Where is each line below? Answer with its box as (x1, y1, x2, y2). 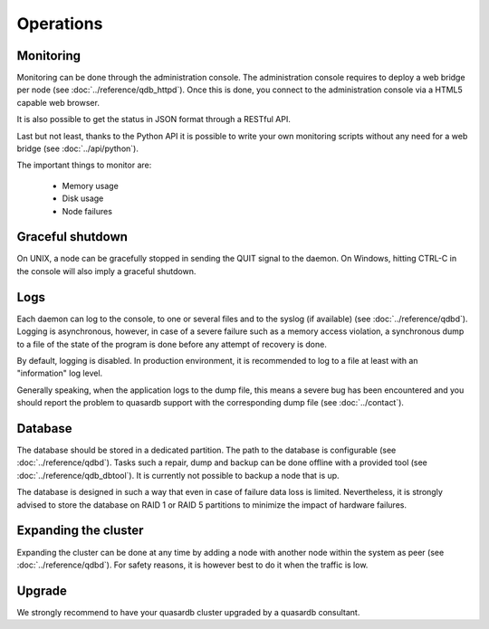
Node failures (62, 205, 113, 216)
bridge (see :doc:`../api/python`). (16, 143, 139, 154)
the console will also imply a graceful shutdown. (16, 265, 197, 276)
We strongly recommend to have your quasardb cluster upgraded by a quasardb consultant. (16, 606, 360, 617)
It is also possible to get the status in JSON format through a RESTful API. (16, 114, 292, 125)
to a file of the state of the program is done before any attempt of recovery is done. (16, 338, 328, 349)
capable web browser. (16, 97, 100, 108)
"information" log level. (16, 367, 103, 379)
